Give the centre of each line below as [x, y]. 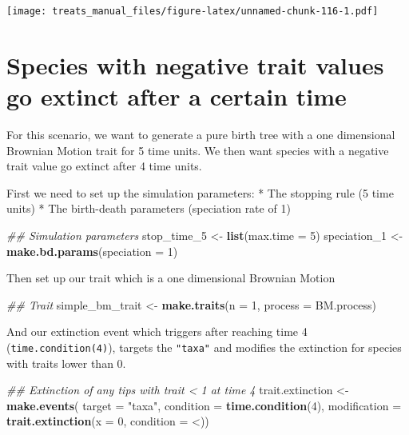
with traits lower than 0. [66, 363]
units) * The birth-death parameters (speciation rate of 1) [149, 208]
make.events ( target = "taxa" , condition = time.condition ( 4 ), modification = [204, 405]
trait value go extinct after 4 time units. [104, 166]
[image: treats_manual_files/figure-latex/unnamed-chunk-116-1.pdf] [193, 11]
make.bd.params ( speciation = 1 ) [92, 251]
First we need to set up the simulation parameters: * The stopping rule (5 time [200, 192]
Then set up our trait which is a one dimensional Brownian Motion [171, 278]
